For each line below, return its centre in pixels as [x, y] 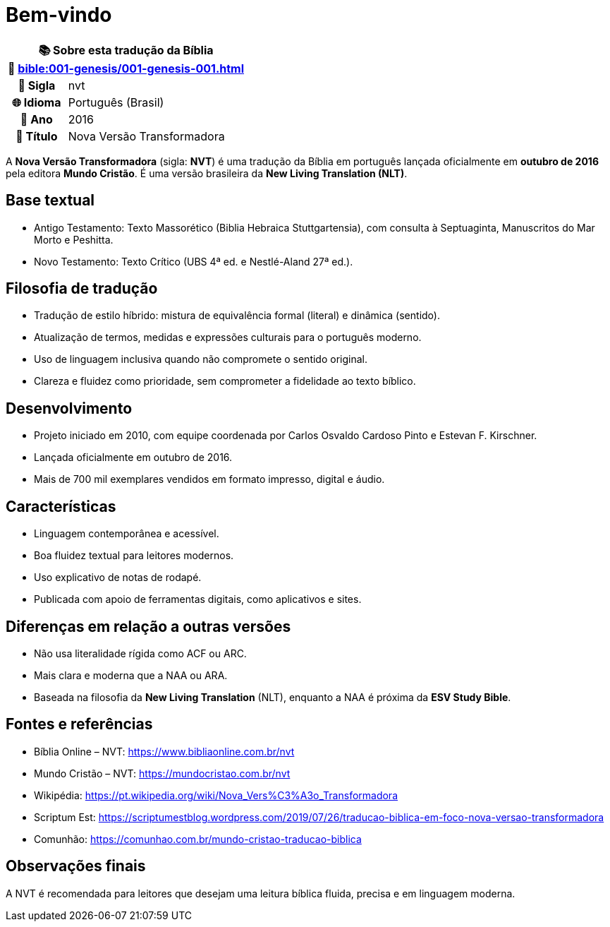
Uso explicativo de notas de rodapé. [118, 578]
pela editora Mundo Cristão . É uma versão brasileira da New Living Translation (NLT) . [207, 173]
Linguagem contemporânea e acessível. [127, 534]
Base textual [50, 201]
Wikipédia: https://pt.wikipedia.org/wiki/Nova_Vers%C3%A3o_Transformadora [216, 795]
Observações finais [76, 866]
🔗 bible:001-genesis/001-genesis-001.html [126, 68]
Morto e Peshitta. [74, 239]
